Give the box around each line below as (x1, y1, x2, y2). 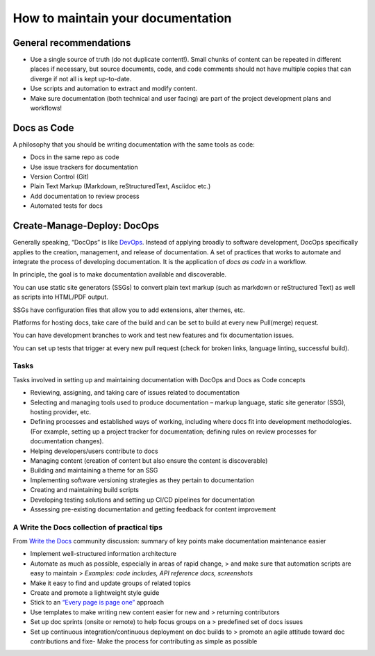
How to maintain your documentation (12, 10, 232, 26)
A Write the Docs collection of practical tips (12, 522, 163, 532)
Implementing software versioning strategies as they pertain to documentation (30, 476, 255, 484)
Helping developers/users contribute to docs (30, 447, 159, 455)
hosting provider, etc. (30, 408, 92, 416)
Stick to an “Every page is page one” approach (30, 598, 165, 607)
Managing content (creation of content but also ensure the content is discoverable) (30, 456, 268, 465)
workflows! (30, 104, 62, 113)
